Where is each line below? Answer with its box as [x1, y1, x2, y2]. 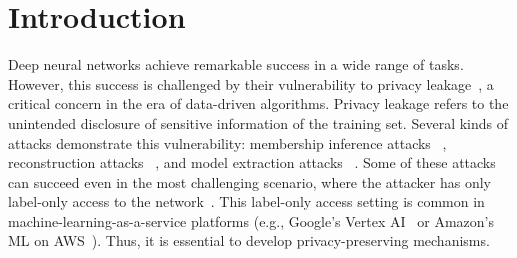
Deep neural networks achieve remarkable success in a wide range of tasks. [8, 54, 464, 75]
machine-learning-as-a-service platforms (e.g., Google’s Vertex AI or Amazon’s [8, 210, 494, 231]
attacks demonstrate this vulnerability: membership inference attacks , [8, 132, 447, 153]
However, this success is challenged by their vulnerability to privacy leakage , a [8, 73, 494, 94]
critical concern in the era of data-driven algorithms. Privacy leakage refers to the [8, 93, 509, 114]
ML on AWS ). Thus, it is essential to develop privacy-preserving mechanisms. [8, 230, 490, 251]
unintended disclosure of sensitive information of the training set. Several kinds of [8, 112, 508, 133]
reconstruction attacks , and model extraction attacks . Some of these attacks [8, 152, 496, 173]
